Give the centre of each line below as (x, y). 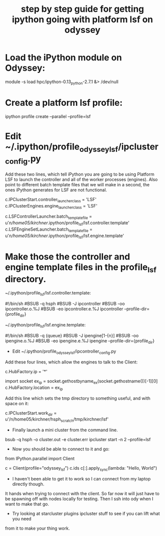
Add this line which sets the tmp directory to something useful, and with (78, 398)
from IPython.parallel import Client (40, 459)
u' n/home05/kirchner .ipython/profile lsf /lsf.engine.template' (65, 236)
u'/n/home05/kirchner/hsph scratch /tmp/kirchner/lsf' (57, 420)
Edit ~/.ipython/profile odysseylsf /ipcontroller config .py (64, 352)
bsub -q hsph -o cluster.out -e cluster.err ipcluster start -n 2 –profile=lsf (78, 440)
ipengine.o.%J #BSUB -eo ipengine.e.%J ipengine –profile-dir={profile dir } (80, 341)
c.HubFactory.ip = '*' (26, 372)
